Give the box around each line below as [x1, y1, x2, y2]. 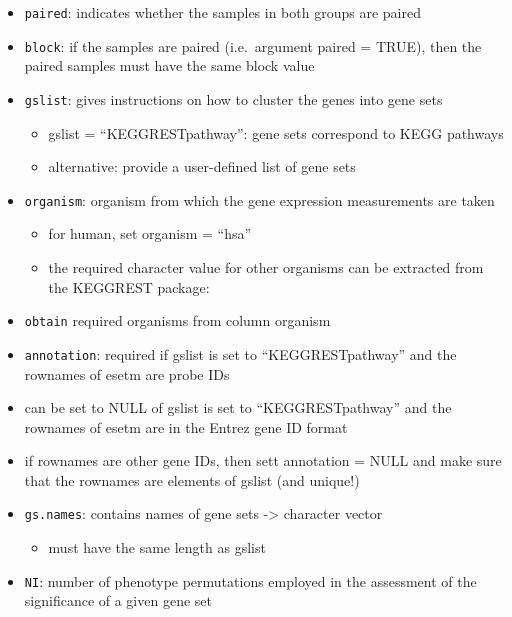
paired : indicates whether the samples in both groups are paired [24, 2, 421, 22]
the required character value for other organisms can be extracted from [48, 257, 484, 277]
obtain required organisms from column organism [24, 310, 331, 331]
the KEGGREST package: [48, 276, 210, 297]
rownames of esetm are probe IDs [24, 363, 230, 384]
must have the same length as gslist [48, 537, 266, 558]
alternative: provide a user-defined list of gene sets [48, 156, 356, 177]
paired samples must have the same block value [24, 55, 315, 76]
